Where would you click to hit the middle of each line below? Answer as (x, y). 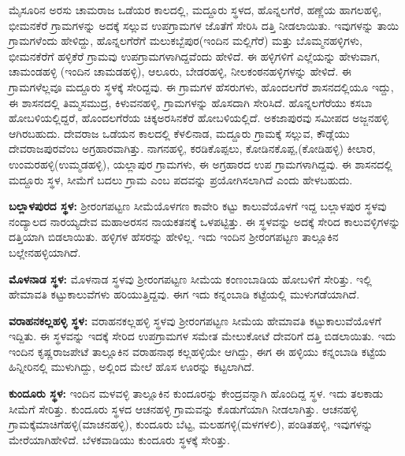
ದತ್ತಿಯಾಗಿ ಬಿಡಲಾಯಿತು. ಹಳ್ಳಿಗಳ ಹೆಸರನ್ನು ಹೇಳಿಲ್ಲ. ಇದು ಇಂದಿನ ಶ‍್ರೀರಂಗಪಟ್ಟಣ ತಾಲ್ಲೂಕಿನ (174, 237)
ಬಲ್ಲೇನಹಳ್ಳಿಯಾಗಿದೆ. (45, 252)
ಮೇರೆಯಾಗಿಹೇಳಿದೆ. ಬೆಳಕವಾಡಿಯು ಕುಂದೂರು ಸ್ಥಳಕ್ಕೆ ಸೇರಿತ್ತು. (119, 439)
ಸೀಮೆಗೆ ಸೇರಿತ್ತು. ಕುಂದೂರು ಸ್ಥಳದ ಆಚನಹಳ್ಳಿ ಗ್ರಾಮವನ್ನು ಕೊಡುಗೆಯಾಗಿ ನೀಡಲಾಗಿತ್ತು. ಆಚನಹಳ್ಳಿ (183, 408)
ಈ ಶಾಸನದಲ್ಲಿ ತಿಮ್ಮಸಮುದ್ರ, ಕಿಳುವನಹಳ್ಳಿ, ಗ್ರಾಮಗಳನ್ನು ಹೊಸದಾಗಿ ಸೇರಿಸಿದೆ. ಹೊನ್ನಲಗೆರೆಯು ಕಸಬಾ (191, 102)
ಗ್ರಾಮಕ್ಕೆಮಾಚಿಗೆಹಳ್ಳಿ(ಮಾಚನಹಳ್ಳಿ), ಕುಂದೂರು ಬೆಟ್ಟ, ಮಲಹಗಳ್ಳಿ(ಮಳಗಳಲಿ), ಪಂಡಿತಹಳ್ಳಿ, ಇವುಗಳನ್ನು (191, 424)
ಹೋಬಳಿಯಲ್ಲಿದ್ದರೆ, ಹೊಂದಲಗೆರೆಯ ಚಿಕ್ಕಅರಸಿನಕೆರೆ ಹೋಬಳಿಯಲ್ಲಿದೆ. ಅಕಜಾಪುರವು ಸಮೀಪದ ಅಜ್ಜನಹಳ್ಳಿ (199, 118)
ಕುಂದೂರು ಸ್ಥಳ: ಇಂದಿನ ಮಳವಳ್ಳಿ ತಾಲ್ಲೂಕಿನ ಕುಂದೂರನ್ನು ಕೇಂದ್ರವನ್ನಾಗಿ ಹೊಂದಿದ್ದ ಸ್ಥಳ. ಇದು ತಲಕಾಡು (196, 393)
